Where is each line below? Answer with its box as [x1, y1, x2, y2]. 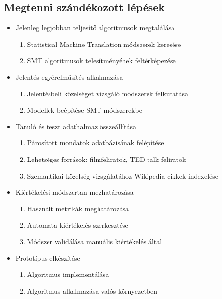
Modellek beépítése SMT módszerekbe [27, 105, 142, 115]
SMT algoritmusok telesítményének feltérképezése [27, 55, 176, 66]
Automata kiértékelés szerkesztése [27, 220, 128, 230]
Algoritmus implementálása [27, 269, 109, 279]
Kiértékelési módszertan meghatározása [15, 187, 134, 197]
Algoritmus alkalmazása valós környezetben [27, 285, 158, 296]
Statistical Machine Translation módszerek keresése [27, 39, 181, 49]
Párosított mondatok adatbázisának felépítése [27, 138, 164, 148]
